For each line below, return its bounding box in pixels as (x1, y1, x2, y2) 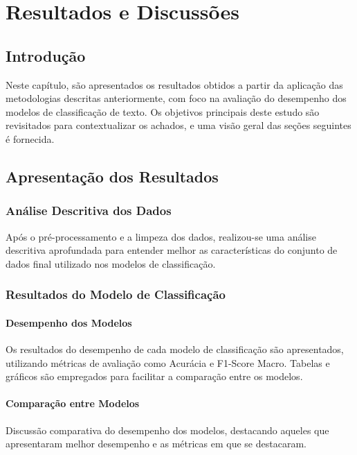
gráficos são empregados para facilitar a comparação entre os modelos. (6, 369, 303, 384)
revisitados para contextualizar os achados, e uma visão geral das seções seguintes (6, 118, 351, 132)
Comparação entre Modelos (6, 396, 140, 411)
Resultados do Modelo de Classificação (6, 286, 226, 303)
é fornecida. (6, 131, 55, 146)
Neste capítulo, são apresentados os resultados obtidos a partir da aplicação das (6, 77, 343, 92)
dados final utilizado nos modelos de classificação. (6, 256, 216, 271)
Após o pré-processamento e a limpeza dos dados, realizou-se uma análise (6, 229, 316, 243)
